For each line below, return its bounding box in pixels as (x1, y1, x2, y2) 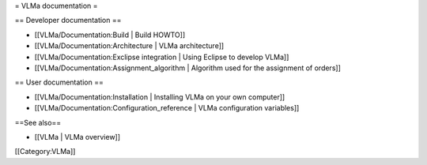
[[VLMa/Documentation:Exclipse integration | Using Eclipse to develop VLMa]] (34, 52, 289, 62)
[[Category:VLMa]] (14, 147, 76, 156)
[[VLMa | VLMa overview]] (34, 132, 121, 141)
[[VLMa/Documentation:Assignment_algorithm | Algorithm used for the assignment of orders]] (34, 63, 342, 73)
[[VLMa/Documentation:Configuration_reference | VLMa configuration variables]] (34, 103, 300, 113)
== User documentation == (14, 77, 104, 87)
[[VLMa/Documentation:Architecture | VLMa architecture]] (34, 41, 225, 51)
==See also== (14, 118, 62, 127)
